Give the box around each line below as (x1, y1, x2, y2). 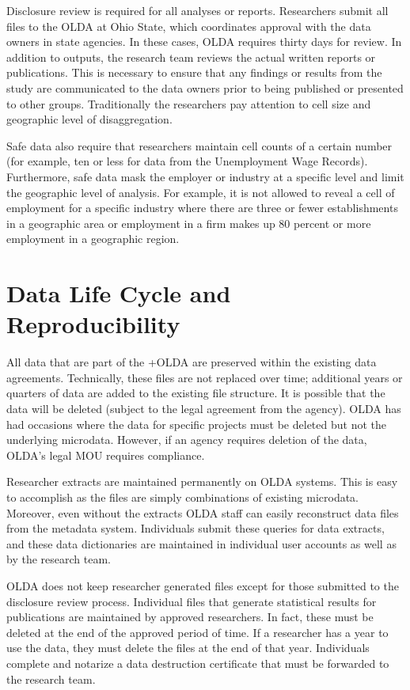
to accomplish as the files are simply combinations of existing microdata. (6, 488, 359, 505)
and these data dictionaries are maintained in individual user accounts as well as (6, 535, 397, 552)
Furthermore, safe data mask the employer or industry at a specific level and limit (6, 168, 404, 184)
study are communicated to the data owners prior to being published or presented (6, 79, 404, 96)
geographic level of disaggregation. (6, 111, 173, 127)
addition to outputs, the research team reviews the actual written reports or (6, 48, 376, 65)
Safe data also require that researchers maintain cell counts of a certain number (6, 137, 393, 154)
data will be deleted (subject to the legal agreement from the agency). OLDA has (6, 400, 401, 416)
